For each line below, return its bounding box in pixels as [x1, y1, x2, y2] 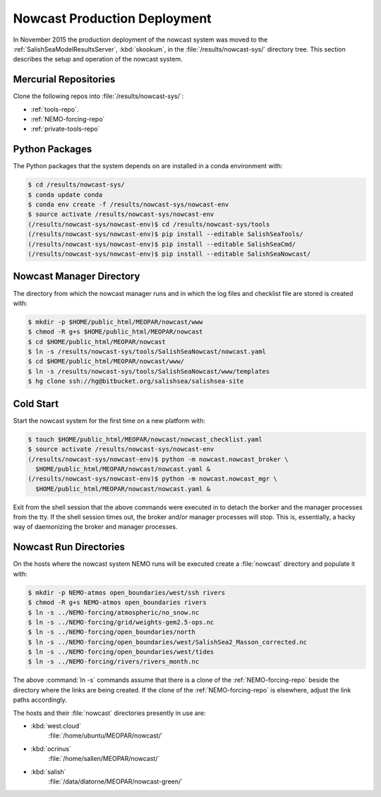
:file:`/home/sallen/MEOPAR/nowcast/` [48, 755, 160, 763]
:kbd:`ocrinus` [30, 744, 72, 752]
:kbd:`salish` [30, 767, 66, 776]
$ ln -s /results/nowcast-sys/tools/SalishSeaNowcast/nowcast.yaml [28, 348, 267, 356]
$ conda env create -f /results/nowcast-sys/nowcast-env [28, 201, 229, 208]
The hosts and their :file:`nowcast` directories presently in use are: [13, 709, 206, 717]
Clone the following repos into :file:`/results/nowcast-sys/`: [13, 92, 184, 100]
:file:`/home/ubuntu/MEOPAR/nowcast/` [48, 731, 164, 740]
